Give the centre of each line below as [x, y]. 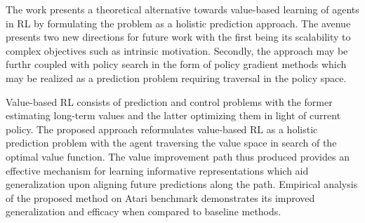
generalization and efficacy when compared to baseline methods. [144, 211]
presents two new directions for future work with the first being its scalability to [178, 37]
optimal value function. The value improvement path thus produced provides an [178, 156]
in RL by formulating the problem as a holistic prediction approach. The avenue [178, 23]
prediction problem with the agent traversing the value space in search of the [171, 143]
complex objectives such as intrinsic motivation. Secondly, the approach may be [177, 50]
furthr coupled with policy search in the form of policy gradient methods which [176, 64]
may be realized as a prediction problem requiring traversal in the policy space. [176, 77]
